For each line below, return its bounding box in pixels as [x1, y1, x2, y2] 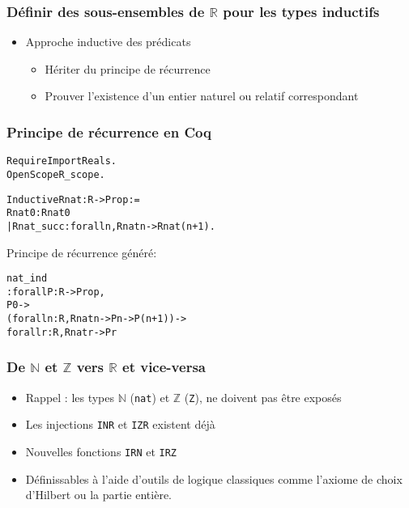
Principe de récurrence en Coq [6, 121, 211, 142]
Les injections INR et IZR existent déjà [25, 416, 215, 433]
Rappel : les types [25, 388, 115, 405]
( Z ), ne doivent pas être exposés [184, 388, 342, 405]
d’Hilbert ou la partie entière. [25, 486, 172, 503]
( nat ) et [130, 388, 170, 405]
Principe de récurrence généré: [6, 243, 157, 260]
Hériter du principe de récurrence [45, 60, 211, 77]
